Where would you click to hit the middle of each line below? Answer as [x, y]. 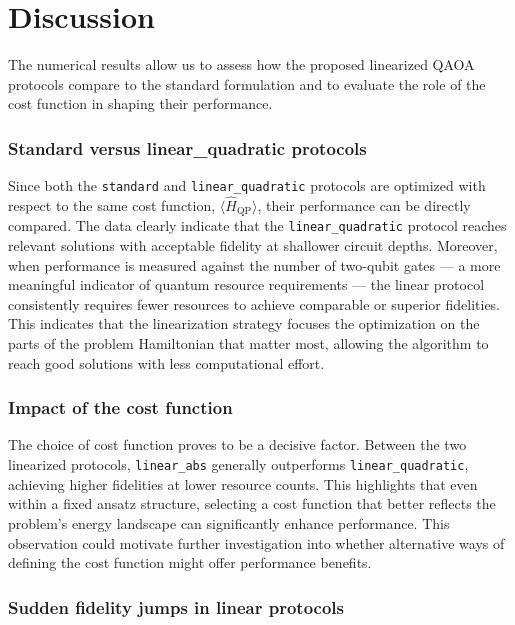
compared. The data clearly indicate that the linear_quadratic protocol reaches [257, 225]
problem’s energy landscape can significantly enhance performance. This [229, 522]
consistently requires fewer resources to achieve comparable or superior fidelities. [254, 303]
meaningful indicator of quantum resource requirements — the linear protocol [246, 284]
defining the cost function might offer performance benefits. [190, 562]
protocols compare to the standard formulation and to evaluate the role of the [247, 83]
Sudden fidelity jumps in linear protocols [176, 606]
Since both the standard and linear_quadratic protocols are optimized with [247, 185]
